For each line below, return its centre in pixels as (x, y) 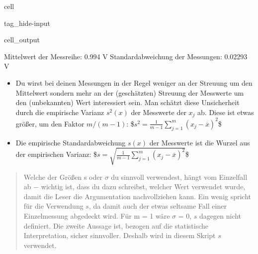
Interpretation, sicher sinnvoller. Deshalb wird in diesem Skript (120, 235)
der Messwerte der (159, 112)
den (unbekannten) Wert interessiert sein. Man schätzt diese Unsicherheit (128, 102)
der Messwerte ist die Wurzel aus (200, 142)
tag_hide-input (27, 23)
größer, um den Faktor (50, 123)
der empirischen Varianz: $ (56, 154)
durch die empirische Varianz (60, 112)
